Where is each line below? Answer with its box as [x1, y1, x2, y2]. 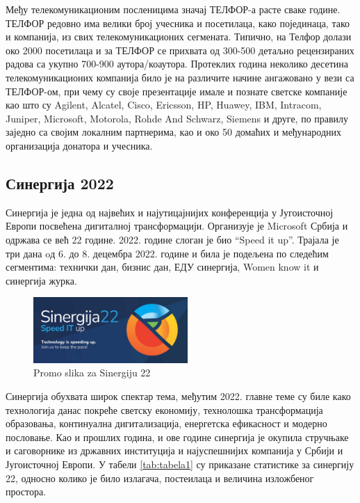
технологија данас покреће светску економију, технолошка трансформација [6, 402, 323, 417]
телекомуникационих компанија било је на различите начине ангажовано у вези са [6, 70, 354, 84]
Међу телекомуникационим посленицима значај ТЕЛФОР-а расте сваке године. [6, 2, 341, 16]
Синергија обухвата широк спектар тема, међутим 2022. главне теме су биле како [6, 388, 351, 403]
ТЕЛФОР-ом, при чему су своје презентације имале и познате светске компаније [6, 83, 347, 98]
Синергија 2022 [6, 172, 114, 193]
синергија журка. [6, 273, 77, 287]
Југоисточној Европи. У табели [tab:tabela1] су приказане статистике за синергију [6, 456, 354, 471]
